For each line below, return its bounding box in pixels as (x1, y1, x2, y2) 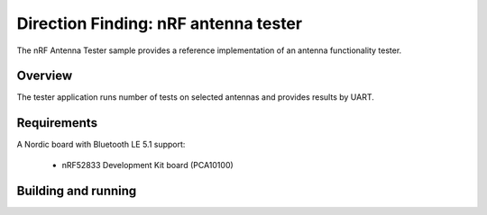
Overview (16, 68, 73, 84)
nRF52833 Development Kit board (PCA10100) (61, 159, 234, 170)
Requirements (16, 115, 98, 130)
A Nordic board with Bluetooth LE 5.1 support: (16, 139, 186, 150)
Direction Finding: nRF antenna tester (16, 13, 302, 33)
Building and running (16, 183, 137, 198)
